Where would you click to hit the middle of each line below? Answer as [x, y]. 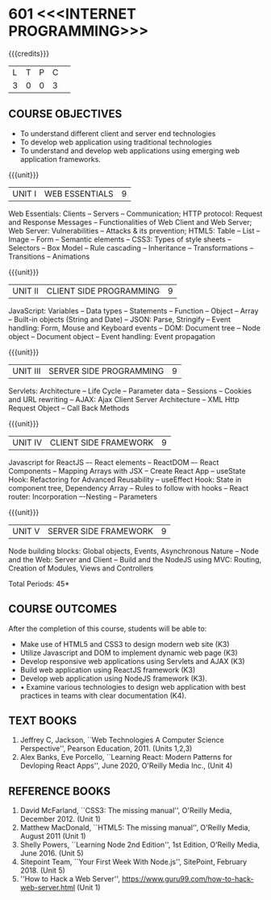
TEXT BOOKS [43, 721]
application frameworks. [60, 159]
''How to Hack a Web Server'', [70, 879]
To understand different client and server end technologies [118, 133]
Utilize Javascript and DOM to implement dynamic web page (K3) [129, 653]
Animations [71, 256]
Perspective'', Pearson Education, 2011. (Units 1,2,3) [106, 749]
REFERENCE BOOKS [60, 791]
